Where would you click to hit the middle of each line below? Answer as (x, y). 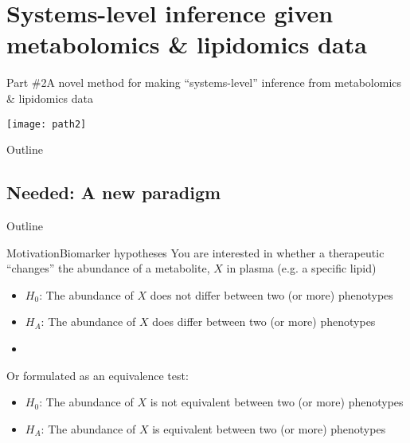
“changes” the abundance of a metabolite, (108, 268)
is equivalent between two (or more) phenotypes (269, 428)
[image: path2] (47, 124)
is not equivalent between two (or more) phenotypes (277, 402)
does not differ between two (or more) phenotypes (271, 294)
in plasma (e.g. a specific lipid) (301, 268)
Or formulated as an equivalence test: (98, 375)
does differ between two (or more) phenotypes (264, 321)
